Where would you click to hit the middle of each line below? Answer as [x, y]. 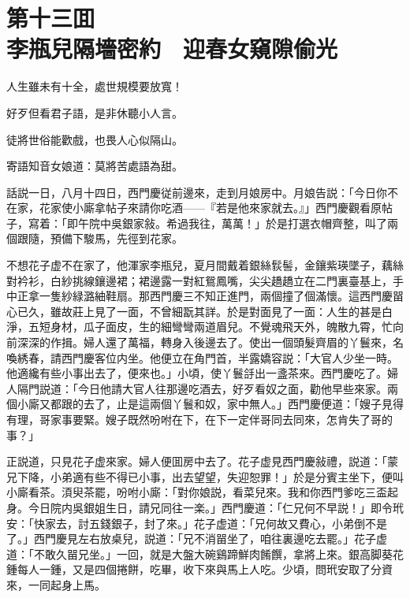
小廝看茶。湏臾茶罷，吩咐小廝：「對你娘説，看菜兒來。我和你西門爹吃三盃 [197, 492]
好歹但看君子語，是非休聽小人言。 [95, 112]
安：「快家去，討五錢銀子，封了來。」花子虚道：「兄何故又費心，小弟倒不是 [197, 523]
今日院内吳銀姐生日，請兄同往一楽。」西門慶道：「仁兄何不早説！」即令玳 [216, 507]
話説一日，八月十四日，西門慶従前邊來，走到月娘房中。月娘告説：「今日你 [197, 192]
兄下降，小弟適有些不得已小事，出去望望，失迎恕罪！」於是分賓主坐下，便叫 [205, 476]
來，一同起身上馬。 [56, 584]
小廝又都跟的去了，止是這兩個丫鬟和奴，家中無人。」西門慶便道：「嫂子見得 [210, 404]
